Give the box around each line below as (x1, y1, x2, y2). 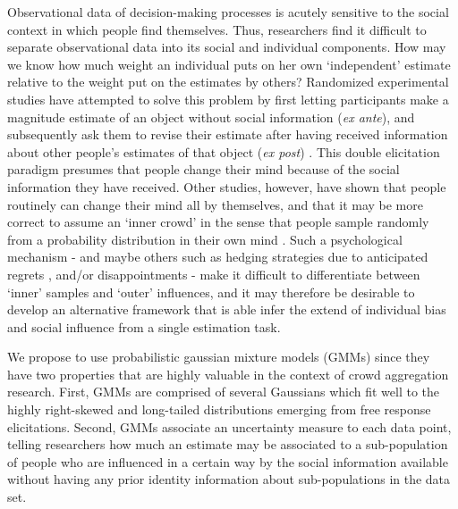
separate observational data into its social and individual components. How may (7, 38, 446, 56)
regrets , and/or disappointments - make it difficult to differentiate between (7, 264, 420, 283)
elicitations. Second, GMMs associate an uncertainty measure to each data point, (7, 417, 452, 436)
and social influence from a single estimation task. (7, 317, 281, 336)
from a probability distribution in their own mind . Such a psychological (7, 229, 403, 248)
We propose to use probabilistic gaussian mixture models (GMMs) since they (7, 347, 430, 366)
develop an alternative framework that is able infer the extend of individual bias (7, 300, 446, 319)
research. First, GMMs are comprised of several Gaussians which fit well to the (7, 382, 440, 401)
